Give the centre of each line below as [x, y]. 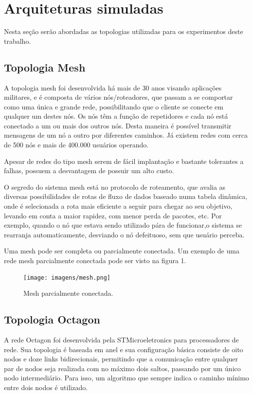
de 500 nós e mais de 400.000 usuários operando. [76, 145]
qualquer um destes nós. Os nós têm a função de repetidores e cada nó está [116, 116]
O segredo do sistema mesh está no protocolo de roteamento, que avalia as [115, 187]
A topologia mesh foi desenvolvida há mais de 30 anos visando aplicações [113, 87]
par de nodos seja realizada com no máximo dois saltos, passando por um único [122, 368]
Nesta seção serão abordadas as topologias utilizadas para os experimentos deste [124, 31]
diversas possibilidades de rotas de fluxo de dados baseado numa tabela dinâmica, [126, 196]
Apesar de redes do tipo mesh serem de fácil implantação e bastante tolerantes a [124, 161]
